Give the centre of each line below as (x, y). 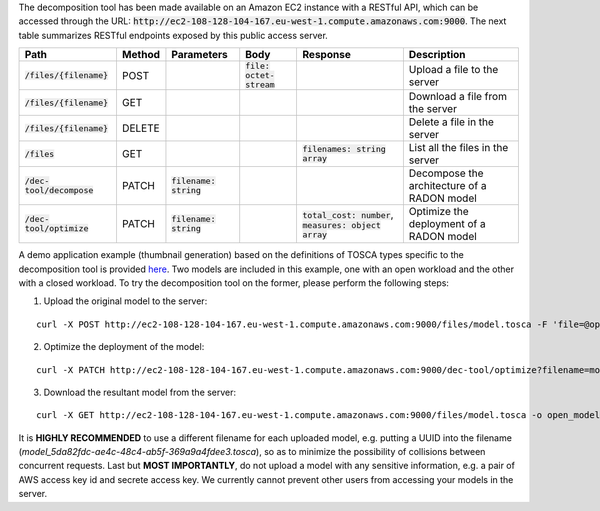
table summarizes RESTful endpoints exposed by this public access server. (173, 35)
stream (260, 85)
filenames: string (344, 149)
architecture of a (447, 186)
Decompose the (446, 173)
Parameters (200, 55)
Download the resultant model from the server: (140, 392)
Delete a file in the (451, 122)
